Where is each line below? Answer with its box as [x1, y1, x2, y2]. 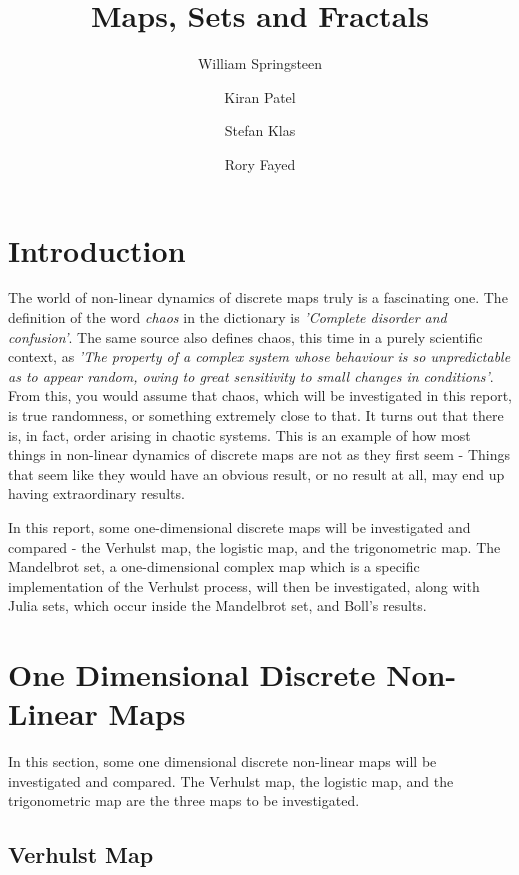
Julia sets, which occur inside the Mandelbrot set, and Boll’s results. [8, 595, 427, 616]
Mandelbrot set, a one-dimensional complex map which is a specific [8, 556, 420, 577]
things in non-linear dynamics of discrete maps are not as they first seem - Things [8, 444, 511, 465]
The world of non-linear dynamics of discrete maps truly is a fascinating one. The [8, 287, 508, 308]
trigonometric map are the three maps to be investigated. [8, 790, 360, 811]
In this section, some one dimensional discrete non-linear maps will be [8, 751, 437, 772]
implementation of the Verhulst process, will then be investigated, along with [8, 575, 480, 596]
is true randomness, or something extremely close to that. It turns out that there [8, 405, 504, 425]
